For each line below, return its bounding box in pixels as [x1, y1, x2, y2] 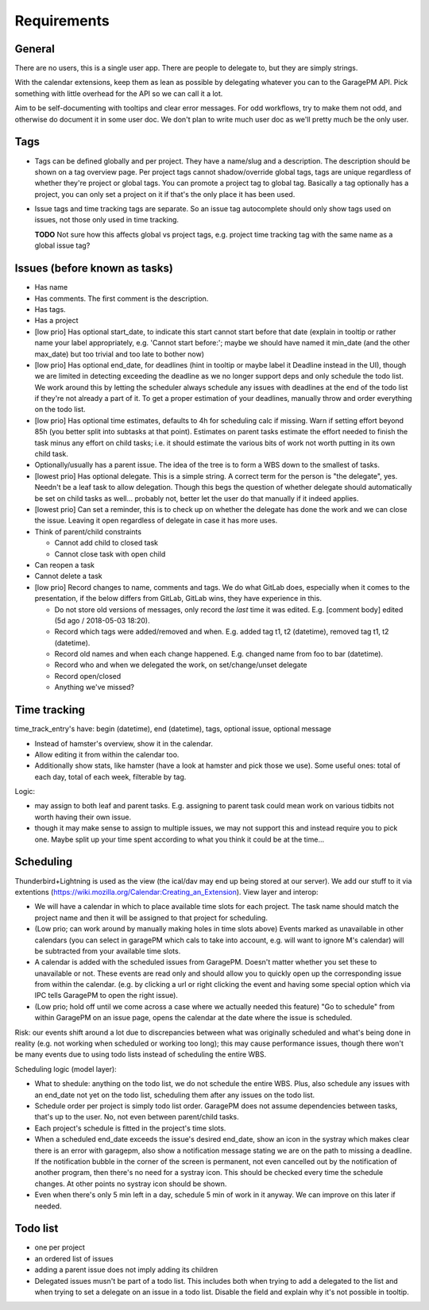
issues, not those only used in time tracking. [34, 215, 179, 225]
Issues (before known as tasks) [14, 262, 174, 275]
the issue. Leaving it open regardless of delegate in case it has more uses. [34, 516, 278, 526]
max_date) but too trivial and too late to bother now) [34, 349, 204, 359]
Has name [34, 283, 68, 292]
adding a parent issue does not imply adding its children [34, 1265, 218, 1274]
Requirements [14, 12, 110, 29]
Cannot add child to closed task [54, 538, 159, 548]
